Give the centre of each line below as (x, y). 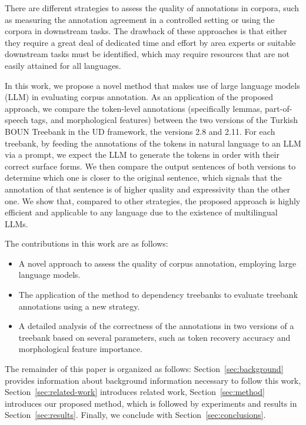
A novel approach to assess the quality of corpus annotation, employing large (157, 263)
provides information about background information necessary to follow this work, (153, 380)
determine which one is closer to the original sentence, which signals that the (143, 177)
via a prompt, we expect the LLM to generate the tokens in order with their (142, 155)
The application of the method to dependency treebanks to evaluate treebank (158, 295)
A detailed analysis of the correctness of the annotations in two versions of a (156, 326)
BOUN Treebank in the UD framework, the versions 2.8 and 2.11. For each (140, 131)
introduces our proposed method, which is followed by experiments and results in (151, 403)
